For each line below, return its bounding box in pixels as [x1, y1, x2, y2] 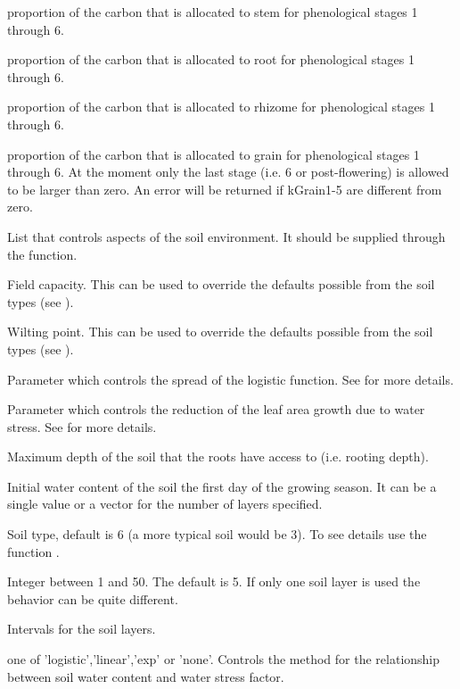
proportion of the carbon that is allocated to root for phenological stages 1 [7, 50, 415, 69]
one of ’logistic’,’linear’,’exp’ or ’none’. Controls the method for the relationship [7, 650, 440, 668]
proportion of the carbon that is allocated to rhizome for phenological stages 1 [7, 97, 435, 116]
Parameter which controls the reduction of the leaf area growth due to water [7, 400, 425, 419]
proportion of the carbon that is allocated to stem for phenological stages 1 [7, 3, 418, 21]
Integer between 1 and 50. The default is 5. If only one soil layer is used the [7, 572, 421, 591]
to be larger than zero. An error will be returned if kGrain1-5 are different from [7, 179, 442, 198]
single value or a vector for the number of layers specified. [7, 494, 323, 513]
